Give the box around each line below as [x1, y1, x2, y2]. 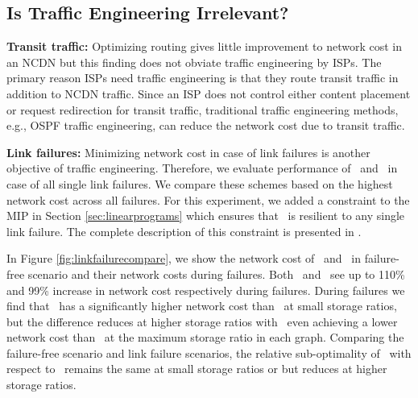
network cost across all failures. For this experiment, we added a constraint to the [6, 191, 410, 208]
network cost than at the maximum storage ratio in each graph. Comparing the [6, 329, 404, 346]
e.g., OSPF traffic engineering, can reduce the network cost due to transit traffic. [6, 117, 405, 134]
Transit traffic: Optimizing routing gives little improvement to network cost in [6, 38, 403, 55]
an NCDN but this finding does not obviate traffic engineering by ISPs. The [6, 53, 382, 70]
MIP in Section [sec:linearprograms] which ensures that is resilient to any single [6, 207, 405, 224]
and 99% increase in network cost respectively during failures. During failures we [6, 281, 405, 298]
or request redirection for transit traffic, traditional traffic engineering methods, [6, 101, 399, 118]
